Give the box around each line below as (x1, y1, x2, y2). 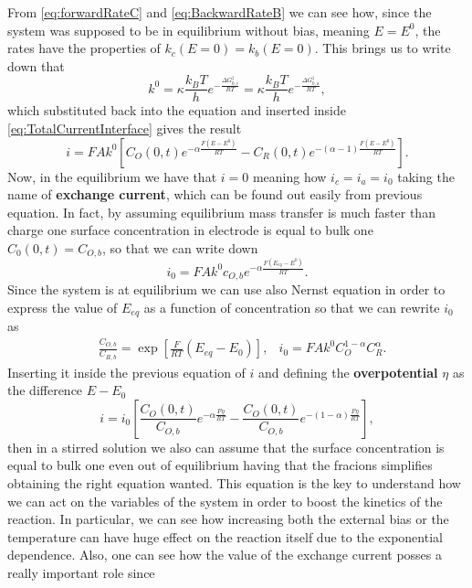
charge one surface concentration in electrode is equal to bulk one (7, 220, 373, 240)
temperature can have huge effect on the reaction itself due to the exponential (7, 527, 443, 546)
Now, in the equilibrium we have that (7, 166, 217, 186)
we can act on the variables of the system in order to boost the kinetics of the (7, 491, 443, 510)
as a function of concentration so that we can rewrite (143, 297, 440, 316)
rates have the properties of (7, 38, 161, 58)
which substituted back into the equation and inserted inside (7, 101, 346, 120)
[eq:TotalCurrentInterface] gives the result (7, 119, 242, 138)
